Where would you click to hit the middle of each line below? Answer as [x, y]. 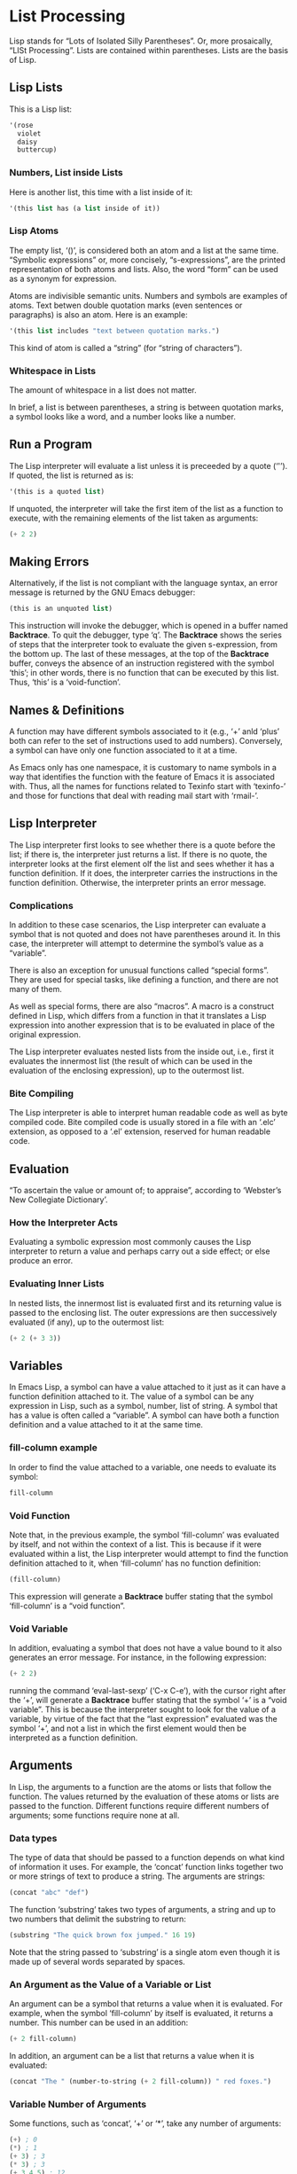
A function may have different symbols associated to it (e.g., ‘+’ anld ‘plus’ [145, 731]
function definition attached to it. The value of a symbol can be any [132, 1396]
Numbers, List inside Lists [66, 173]
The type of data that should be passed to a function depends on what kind [147, 1857]
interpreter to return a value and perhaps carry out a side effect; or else [140, 1251]
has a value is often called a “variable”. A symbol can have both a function [144, 1415]
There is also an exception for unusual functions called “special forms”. [139, 970]
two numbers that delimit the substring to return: [98, 1919]
